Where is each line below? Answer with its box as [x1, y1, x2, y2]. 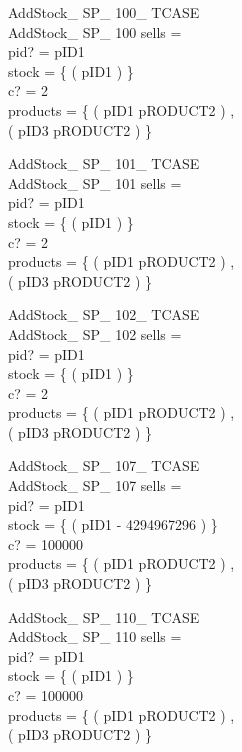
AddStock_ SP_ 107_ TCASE [8, 455, 200, 476]
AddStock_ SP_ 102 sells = [8, 323, 182, 344]
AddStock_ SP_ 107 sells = [8, 475, 182, 496]
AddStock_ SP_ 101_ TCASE [8, 153, 200, 174]
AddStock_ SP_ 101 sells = [8, 172, 182, 193]
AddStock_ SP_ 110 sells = [8, 626, 182, 647]
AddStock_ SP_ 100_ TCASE [8, 2, 200, 22]
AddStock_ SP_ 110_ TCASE [8, 606, 200, 627]
